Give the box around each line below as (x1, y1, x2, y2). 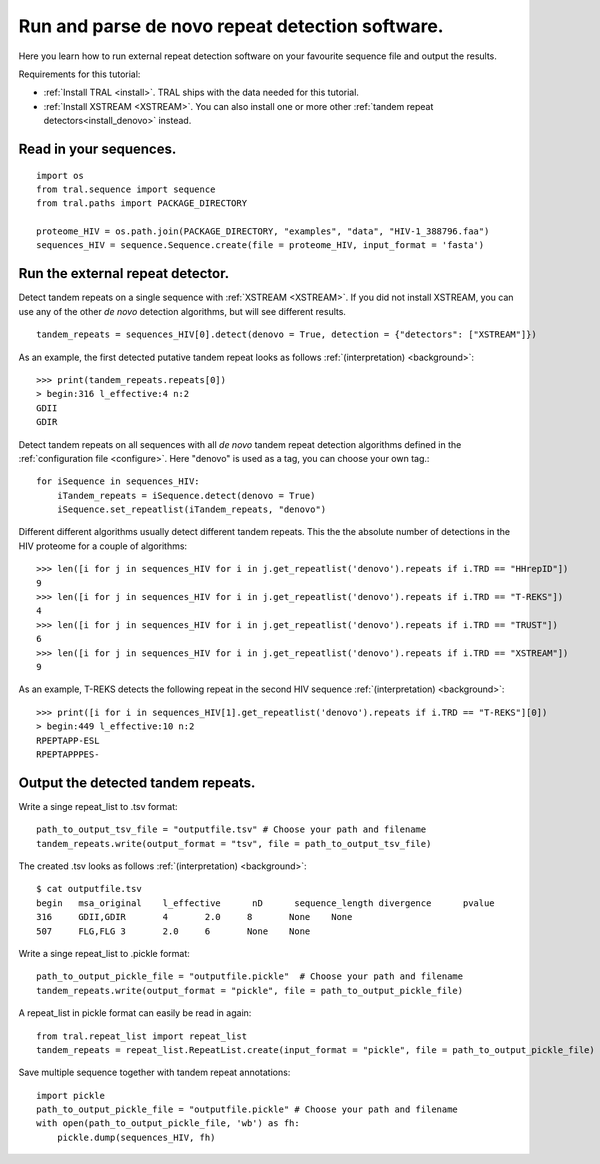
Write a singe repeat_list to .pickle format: (18, 947, 190, 959)
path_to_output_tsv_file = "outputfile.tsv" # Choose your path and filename (36, 824, 427, 835)
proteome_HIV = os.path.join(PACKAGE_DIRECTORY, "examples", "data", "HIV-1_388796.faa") (36, 226, 490, 237)
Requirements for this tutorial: (18, 68, 141, 80)
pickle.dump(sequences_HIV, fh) (56, 1131, 216, 1143)
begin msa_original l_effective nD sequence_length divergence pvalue (36, 897, 495, 909)
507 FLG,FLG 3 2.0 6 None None (36, 925, 311, 937)
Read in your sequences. (18, 140, 177, 157)
